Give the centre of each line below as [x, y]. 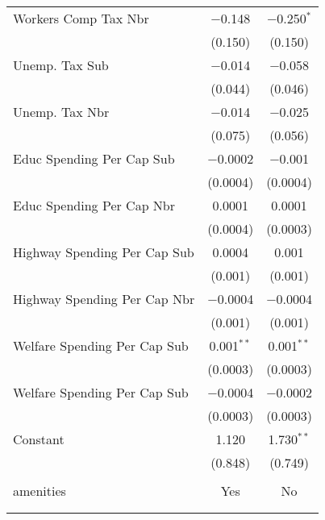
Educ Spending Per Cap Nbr [94, 205]
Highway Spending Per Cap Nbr [104, 299]
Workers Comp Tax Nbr [81, 18]
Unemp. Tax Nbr [61, 112]
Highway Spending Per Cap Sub [104, 252]
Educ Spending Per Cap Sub [94, 158]
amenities [40, 491]
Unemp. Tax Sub [61, 65]
